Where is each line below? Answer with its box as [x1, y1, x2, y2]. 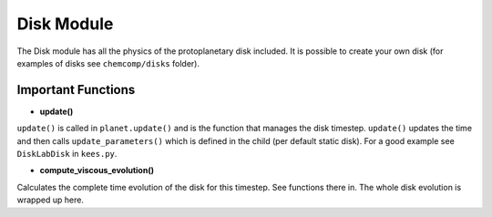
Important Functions [16, 82, 136, 98]
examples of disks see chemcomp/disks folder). [16, 57, 200, 68]
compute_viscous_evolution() [39, 165, 155, 176]
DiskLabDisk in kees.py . [16, 149, 118, 160]
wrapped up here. [16, 194, 84, 205]
